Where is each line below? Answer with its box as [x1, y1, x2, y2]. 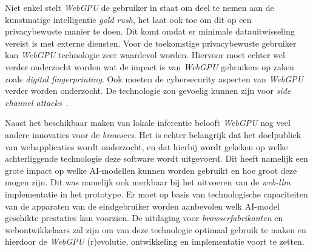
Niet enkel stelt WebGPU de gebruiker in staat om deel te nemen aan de [5, 1, 274, 13]
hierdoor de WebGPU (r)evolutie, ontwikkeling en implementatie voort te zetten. [5, 235, 305, 248]
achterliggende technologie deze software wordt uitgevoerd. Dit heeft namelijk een [5, 152, 308, 165]
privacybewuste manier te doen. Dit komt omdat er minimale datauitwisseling [5, 25, 295, 38]
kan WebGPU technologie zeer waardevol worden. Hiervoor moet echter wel [5, 48, 285, 61]
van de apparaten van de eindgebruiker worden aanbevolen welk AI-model [5, 199, 280, 212]
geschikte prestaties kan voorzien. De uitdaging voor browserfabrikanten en [5, 211, 283, 224]
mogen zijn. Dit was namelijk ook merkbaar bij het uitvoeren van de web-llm [5, 176, 291, 188]
